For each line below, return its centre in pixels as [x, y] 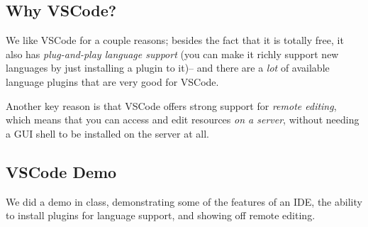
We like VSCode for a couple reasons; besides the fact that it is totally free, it [175, 40]
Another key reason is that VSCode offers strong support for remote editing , [171, 105]
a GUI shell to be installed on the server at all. [107, 133]
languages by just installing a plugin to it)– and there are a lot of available [168, 68]
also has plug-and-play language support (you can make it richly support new [172, 54]
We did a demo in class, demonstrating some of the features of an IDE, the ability [184, 201]
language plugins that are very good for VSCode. [112, 81]
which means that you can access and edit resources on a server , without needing [183, 120]
